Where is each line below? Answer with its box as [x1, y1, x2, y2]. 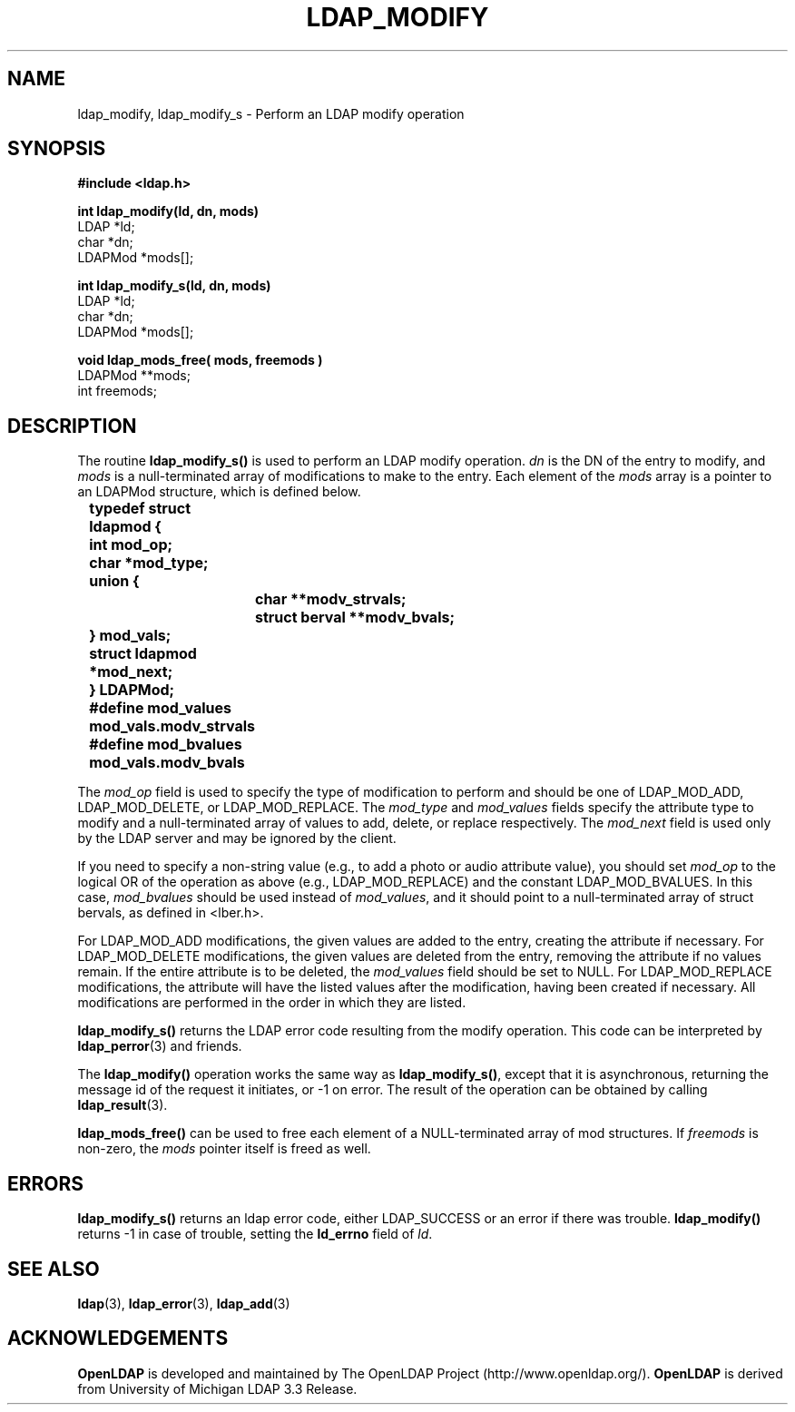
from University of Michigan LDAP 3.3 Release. [77, 1380, 358, 1397]
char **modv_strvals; [254, 590, 407, 609]
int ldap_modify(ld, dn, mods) [77, 203, 260, 220]
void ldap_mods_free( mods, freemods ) [77, 352, 323, 368]
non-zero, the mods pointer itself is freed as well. [77, 1141, 371, 1157]
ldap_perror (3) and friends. [77, 1038, 242, 1054]
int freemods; [77, 383, 157, 399]
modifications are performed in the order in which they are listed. [77, 995, 466, 1011]
